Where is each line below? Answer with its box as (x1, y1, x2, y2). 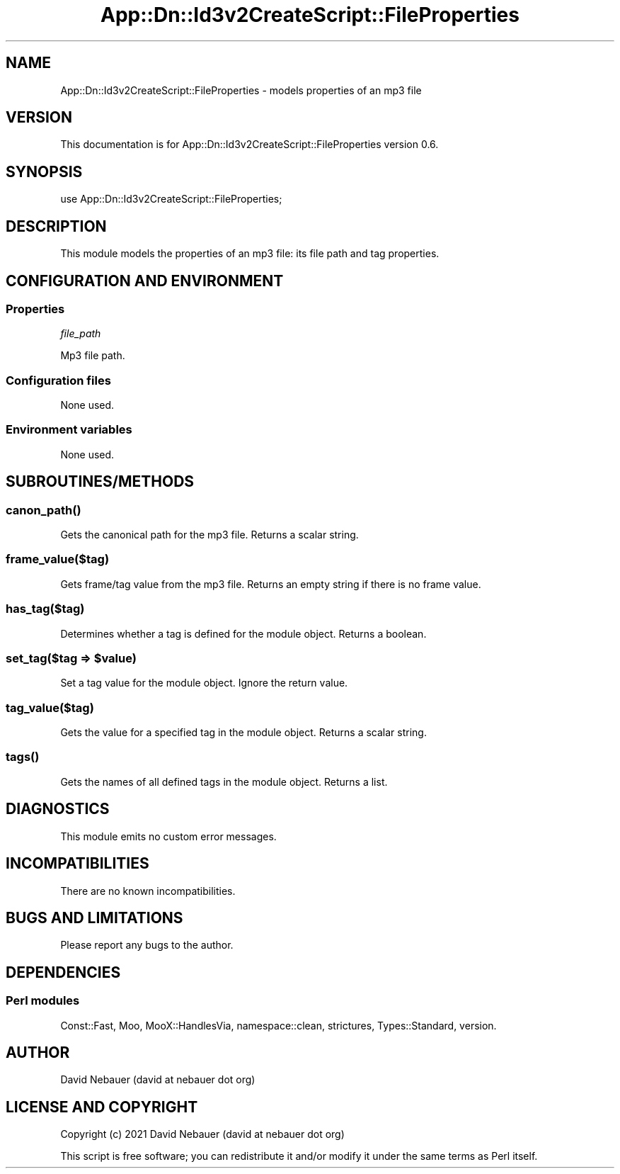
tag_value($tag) (6, 700, 94, 715)
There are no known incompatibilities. (60, 884, 236, 897)
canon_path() (6, 502, 81, 517)
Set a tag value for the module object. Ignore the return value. (60, 677, 348, 689)
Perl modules (6, 993, 80, 1008)
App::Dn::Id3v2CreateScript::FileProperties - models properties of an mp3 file (60, 84, 422, 96)
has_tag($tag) (6, 602, 85, 616)
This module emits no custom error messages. (60, 830, 277, 842)
